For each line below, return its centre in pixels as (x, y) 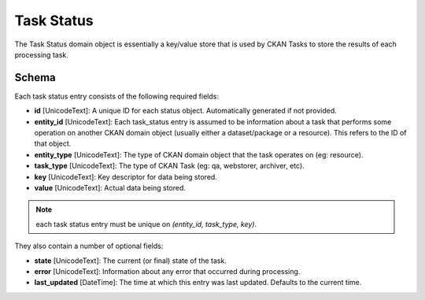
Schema (35, 78)
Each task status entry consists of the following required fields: (117, 96)
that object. (53, 144)
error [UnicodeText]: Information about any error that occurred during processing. (167, 271)
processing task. (41, 54)
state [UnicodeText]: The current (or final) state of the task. (131, 261)
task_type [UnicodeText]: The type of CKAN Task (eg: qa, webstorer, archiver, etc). (169, 166)
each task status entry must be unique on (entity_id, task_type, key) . (146, 224)
